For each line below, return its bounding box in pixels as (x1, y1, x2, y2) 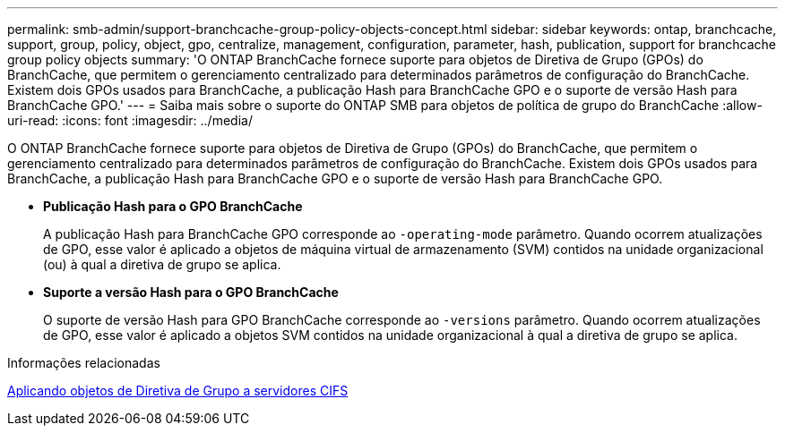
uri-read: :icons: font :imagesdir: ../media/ (7, 113, 253, 128)
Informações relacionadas (7, 355, 160, 370)
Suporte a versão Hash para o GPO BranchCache (43, 284, 339, 300)
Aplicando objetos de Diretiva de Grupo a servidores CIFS (7, 383, 349, 398)
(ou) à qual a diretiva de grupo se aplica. (43, 257, 281, 272)
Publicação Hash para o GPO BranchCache (43, 199, 303, 214)
